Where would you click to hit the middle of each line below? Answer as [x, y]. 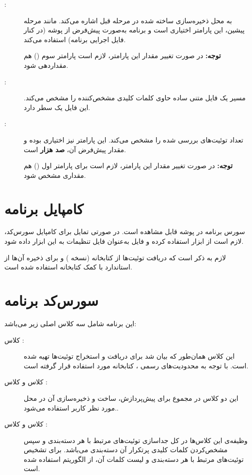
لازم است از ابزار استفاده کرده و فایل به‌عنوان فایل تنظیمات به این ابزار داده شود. [124, 241]
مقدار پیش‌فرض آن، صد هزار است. [75, 149]
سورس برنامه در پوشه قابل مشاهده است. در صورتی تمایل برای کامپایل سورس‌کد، [125, 231]
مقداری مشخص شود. [55, 175]
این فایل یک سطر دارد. [57, 107]
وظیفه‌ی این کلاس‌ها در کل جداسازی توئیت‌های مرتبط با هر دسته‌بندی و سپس [136, 440]
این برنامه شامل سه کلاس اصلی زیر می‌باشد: [71, 323]
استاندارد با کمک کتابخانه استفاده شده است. [68, 267]
